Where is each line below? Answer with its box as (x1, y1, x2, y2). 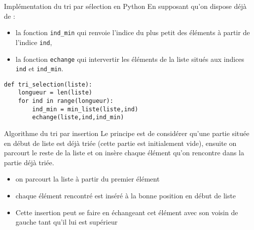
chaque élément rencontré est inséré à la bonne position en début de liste (15, 190, 236, 201)
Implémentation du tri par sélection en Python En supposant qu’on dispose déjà (4, 1, 247, 11)
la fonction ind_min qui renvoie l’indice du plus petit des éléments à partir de (15, 27, 250, 38)
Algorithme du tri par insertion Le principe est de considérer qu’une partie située (4, 128, 250, 138)
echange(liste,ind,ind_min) (32, 114, 124, 121)
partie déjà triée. (4, 157, 54, 167)
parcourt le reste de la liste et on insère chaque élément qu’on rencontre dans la (4, 147, 244, 158)
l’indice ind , (15, 37, 52, 47)
